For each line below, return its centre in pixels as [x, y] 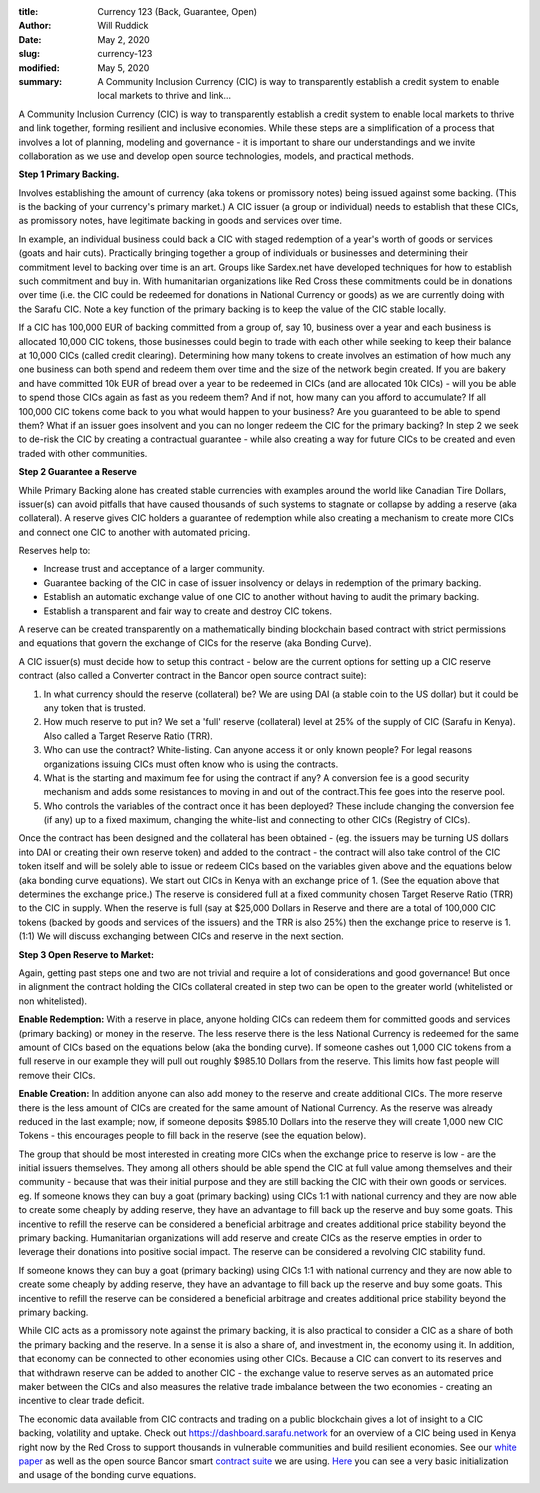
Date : [30, 39]
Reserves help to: [54, 551]
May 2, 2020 [123, 39]
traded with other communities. [83, 453]
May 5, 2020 [123, 67]
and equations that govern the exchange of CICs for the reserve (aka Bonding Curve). [195, 643]
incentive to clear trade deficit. [81, 1401]
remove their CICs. [57, 1075]
